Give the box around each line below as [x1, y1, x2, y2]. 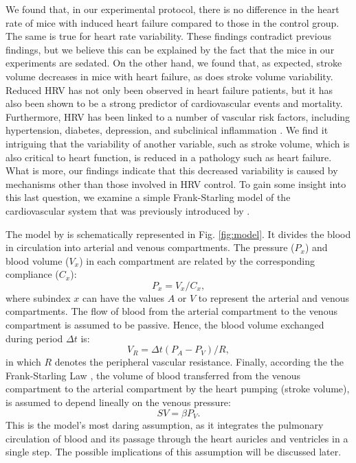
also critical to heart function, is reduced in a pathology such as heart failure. [5, 150, 332, 164]
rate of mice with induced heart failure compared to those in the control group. [5, 15, 340, 29]
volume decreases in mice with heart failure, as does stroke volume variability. [5, 69, 333, 83]
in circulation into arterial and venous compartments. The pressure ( [5, 240, 295, 254]
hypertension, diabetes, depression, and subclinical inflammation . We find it [5, 123, 329, 137]
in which [5, 355, 41, 369]
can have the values [82, 290, 165, 305]
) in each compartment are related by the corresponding [79, 253, 315, 268]
